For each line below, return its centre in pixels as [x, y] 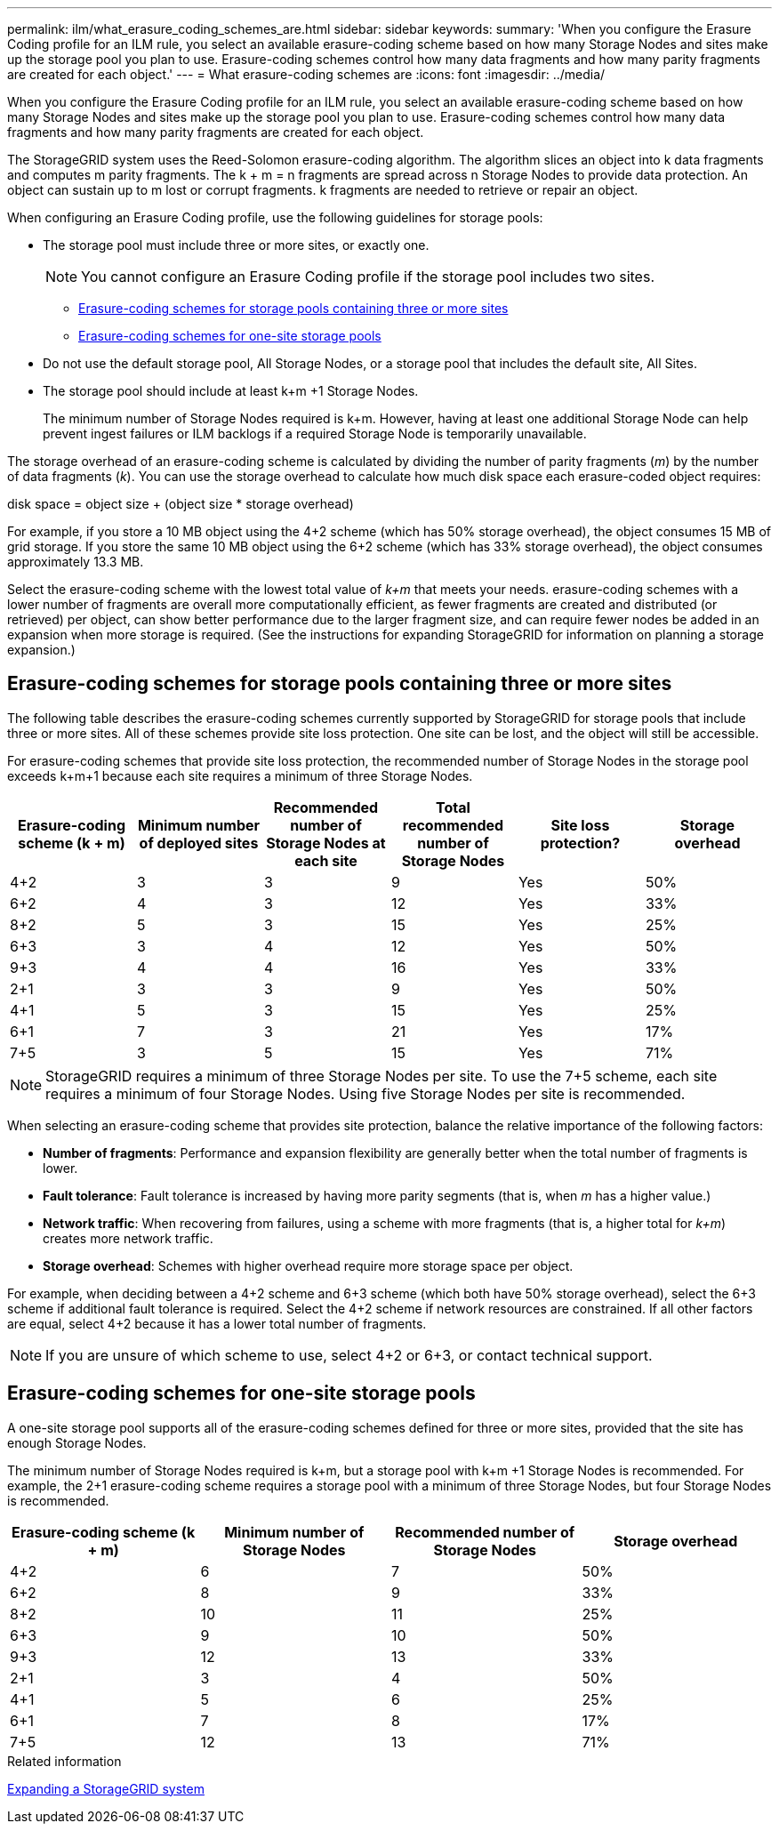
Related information [64, 1761]
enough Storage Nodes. [77, 1442]
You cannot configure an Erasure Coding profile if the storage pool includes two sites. [368, 277]
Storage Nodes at [326, 843]
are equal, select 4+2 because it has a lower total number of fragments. [217, 1323]
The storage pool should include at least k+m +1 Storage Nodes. [231, 391]
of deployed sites [199, 843]
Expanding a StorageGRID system [106, 1788]
